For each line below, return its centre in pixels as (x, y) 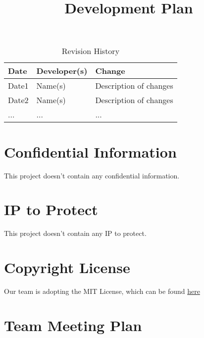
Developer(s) (62, 71)
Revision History (91, 51)
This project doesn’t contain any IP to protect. (75, 233)
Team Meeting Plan (73, 325)
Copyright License (67, 267)
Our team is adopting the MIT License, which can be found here (102, 291)
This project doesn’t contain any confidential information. (92, 175)
